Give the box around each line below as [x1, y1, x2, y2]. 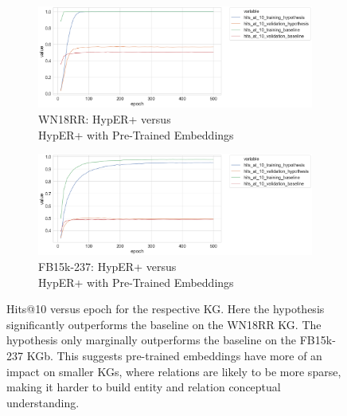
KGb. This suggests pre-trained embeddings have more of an [26, 347, 322, 363]
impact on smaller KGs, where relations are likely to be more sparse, [6, 363, 341, 379]
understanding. [6, 394, 80, 410]
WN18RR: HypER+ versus [38, 110, 171, 127]
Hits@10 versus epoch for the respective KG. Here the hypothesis [6, 300, 325, 317]
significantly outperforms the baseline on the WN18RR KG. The [6, 316, 322, 332]
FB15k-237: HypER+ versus [38, 258, 177, 274]
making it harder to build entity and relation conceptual [6, 379, 281, 395]
